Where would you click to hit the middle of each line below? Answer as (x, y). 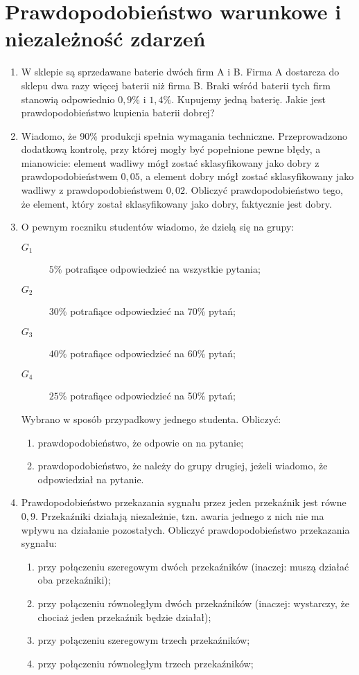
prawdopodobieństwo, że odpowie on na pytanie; (141, 442)
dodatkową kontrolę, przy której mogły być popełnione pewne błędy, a (171, 149)
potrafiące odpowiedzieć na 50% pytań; (153, 396)
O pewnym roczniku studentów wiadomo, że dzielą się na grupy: (158, 227)
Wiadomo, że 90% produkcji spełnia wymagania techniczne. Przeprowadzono (184, 135)
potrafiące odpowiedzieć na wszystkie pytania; (163, 269)
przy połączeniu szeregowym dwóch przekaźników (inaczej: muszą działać (193, 566)
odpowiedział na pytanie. (91, 479)
